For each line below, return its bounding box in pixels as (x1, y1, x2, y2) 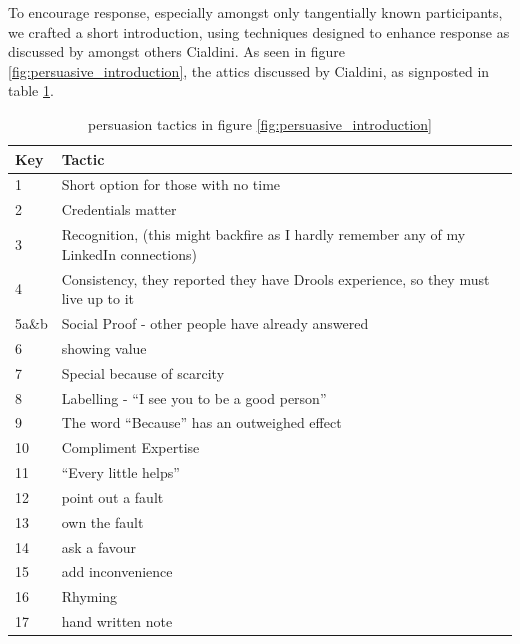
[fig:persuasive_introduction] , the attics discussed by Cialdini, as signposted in (8, 60, 490, 81)
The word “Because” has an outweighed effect (61, 412, 342, 433)
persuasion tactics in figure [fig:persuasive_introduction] (88, 113, 432, 134)
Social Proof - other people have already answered (61, 312, 369, 333)
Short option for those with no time (61, 174, 281, 195)
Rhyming (61, 586, 118, 607)
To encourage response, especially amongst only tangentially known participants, (8, 2, 503, 22)
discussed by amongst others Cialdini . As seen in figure (8, 41, 346, 62)
